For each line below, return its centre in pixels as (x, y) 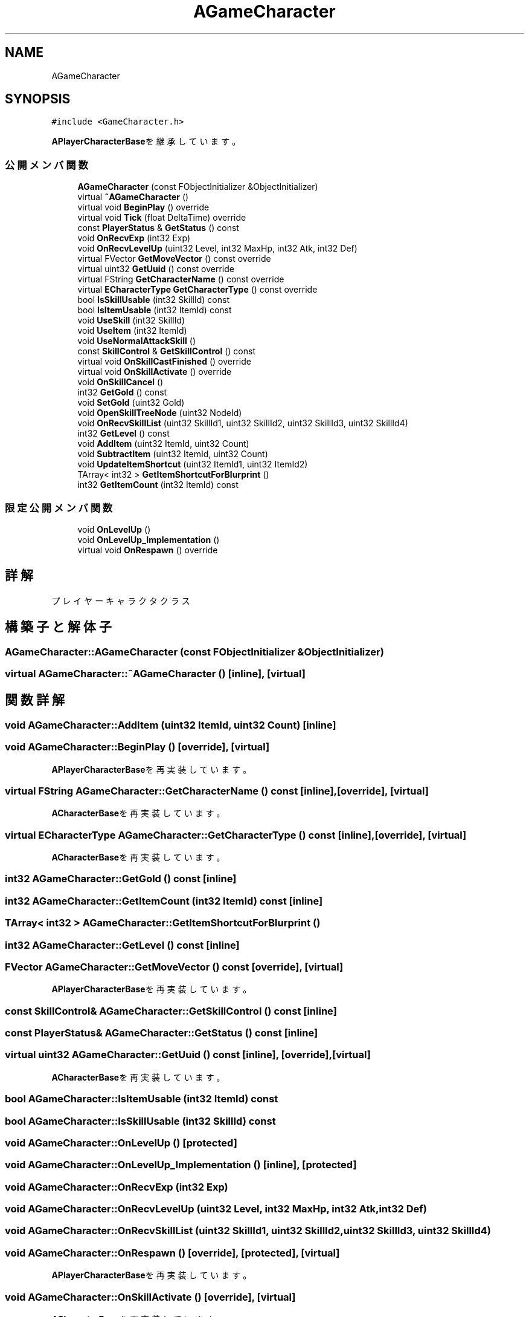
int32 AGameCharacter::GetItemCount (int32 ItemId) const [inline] (164, 901)
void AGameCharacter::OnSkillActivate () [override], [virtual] (150, 1297)
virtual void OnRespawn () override (148, 550)
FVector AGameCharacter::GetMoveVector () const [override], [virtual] (174, 967)
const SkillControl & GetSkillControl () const (166, 351)
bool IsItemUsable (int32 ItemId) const (155, 310)
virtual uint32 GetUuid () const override (156, 269)
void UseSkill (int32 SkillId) (131, 320)
